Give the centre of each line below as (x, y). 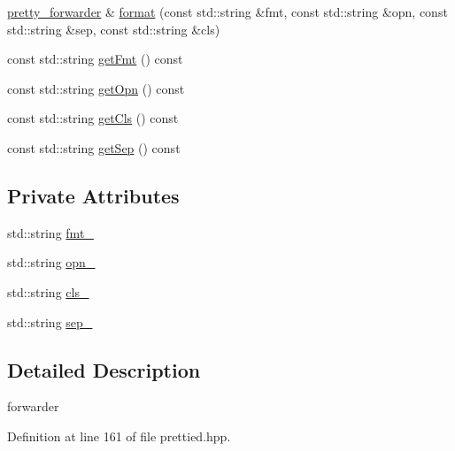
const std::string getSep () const (94, 147)
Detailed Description (104, 369)
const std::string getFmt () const (95, 59)
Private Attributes (93, 195)
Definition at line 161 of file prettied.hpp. (119, 436)
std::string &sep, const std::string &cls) (114, 29)
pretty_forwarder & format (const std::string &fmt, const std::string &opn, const (227, 11)
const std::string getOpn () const (96, 88)
